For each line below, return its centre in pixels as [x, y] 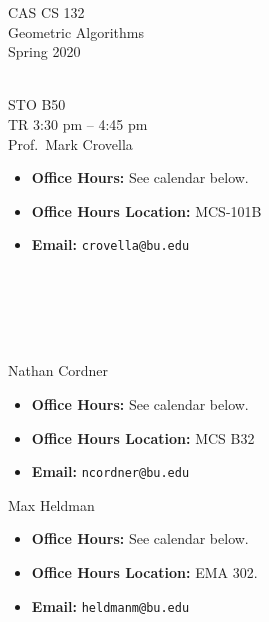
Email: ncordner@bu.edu [110, 471]
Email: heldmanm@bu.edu [110, 605]
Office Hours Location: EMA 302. [144, 572]
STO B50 [37, 104]
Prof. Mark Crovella [70, 143]
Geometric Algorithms [76, 31]
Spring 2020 [44, 51]
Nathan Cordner [58, 370]
